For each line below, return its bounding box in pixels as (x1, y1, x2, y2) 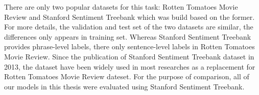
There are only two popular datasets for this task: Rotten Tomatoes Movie (4, 2, 238, 12)
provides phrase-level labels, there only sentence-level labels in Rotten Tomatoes (4, 41, 255, 52)
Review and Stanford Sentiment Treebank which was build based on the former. (4, 11, 255, 22)
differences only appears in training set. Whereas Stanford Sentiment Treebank (4, 31, 251, 42)
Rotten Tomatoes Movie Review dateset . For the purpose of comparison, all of (4, 71, 249, 82)
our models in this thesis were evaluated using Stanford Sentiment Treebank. (4, 81, 245, 91)
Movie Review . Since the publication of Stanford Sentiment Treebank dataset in (4, 51, 254, 61)
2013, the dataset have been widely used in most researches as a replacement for (4, 61, 255, 72)
